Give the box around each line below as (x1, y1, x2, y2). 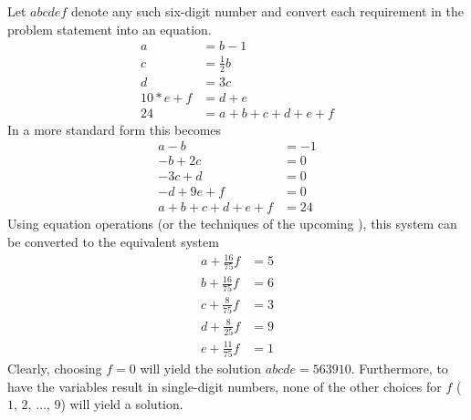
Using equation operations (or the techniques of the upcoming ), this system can (7, 214, 457, 233)
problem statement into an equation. (7, 19, 212, 38)
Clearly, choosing (7, 358, 102, 377)
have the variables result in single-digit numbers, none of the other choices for (7, 376, 442, 395)
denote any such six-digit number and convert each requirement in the (70, 2, 464, 20)
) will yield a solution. (60, 394, 183, 414)
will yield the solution (140, 358, 262, 377)
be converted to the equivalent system (7, 232, 219, 251)
